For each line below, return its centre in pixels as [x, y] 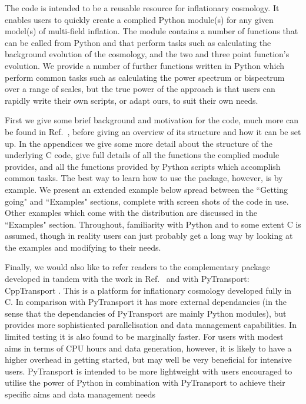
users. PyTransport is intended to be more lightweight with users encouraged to [149, 371]
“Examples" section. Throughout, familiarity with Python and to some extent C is [153, 224]
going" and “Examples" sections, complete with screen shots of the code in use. [147, 201]
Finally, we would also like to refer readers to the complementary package [137, 267]
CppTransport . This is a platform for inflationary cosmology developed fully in [148, 290]
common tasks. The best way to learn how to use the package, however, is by [144, 178]
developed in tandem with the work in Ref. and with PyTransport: [127, 279]
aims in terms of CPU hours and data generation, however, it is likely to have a [148, 348]
